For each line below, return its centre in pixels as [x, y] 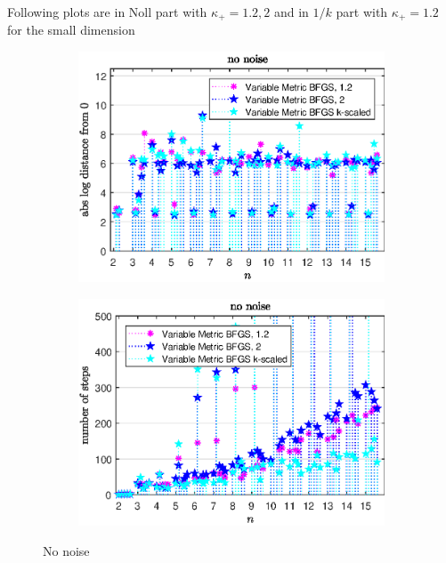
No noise [66, 550]
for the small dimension [71, 30]
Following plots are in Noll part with [107, 12]
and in [291, 12]
